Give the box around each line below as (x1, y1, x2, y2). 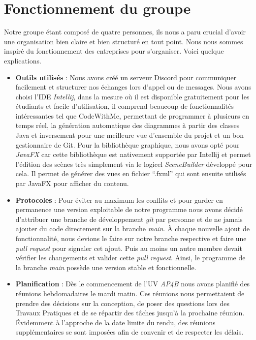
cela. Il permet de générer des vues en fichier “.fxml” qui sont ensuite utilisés (15, 168, 246, 179)
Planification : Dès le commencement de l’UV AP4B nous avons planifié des (15, 278, 250, 289)
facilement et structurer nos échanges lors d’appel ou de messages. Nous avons (15, 82, 252, 92)
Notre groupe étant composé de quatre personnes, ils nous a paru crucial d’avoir (4, 27, 246, 37)
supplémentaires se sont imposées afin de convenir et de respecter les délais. (15, 327, 244, 337)
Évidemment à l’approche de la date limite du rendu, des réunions (15, 317, 216, 327)
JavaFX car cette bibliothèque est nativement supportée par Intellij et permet (15, 149, 251, 159)
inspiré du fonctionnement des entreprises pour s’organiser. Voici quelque (4, 46, 224, 56)
